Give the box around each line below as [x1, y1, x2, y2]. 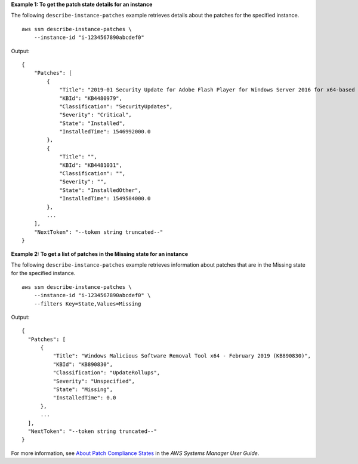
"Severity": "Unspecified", [53, 377, 135, 384]
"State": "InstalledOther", [59, 187, 141, 194]
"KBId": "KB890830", [53, 361, 113, 368]
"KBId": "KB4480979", [59, 94, 122, 102]
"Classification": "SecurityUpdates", [59, 103, 173, 110]
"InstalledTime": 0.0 [53, 395, 116, 401]
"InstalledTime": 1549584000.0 [59, 195, 151, 202]
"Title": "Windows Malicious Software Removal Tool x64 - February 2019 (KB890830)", [53, 353, 311, 359]
